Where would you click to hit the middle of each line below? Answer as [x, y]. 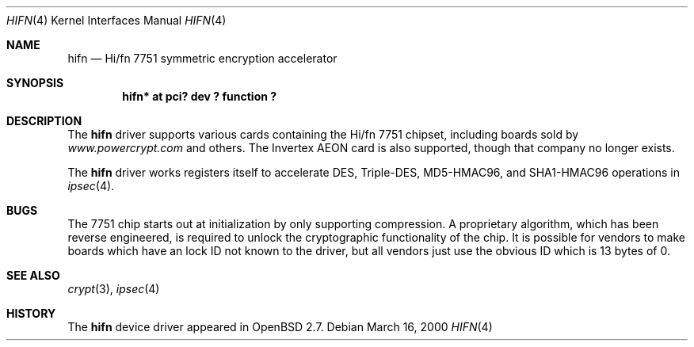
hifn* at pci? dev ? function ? [200, 96]
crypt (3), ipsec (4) [114, 289]
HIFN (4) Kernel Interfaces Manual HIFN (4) [116, 20]
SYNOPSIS [35, 83]
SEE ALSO [33, 275]
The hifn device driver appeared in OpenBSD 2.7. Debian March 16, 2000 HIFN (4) [280, 327]
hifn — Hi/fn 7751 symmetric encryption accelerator [202, 58]
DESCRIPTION [44, 121]
